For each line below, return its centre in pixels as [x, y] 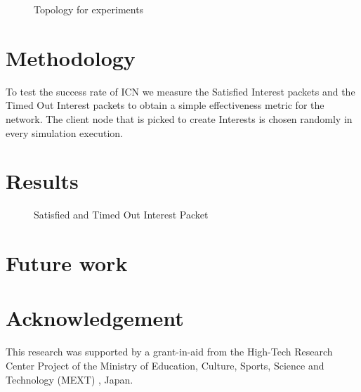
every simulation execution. [64, 132]
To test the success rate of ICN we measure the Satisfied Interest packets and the [180, 91]
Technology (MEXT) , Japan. [70, 379]
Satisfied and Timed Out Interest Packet [121, 215]
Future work [67, 263]
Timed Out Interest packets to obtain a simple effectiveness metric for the [165, 105]
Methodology [71, 57]
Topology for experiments [89, 9]
